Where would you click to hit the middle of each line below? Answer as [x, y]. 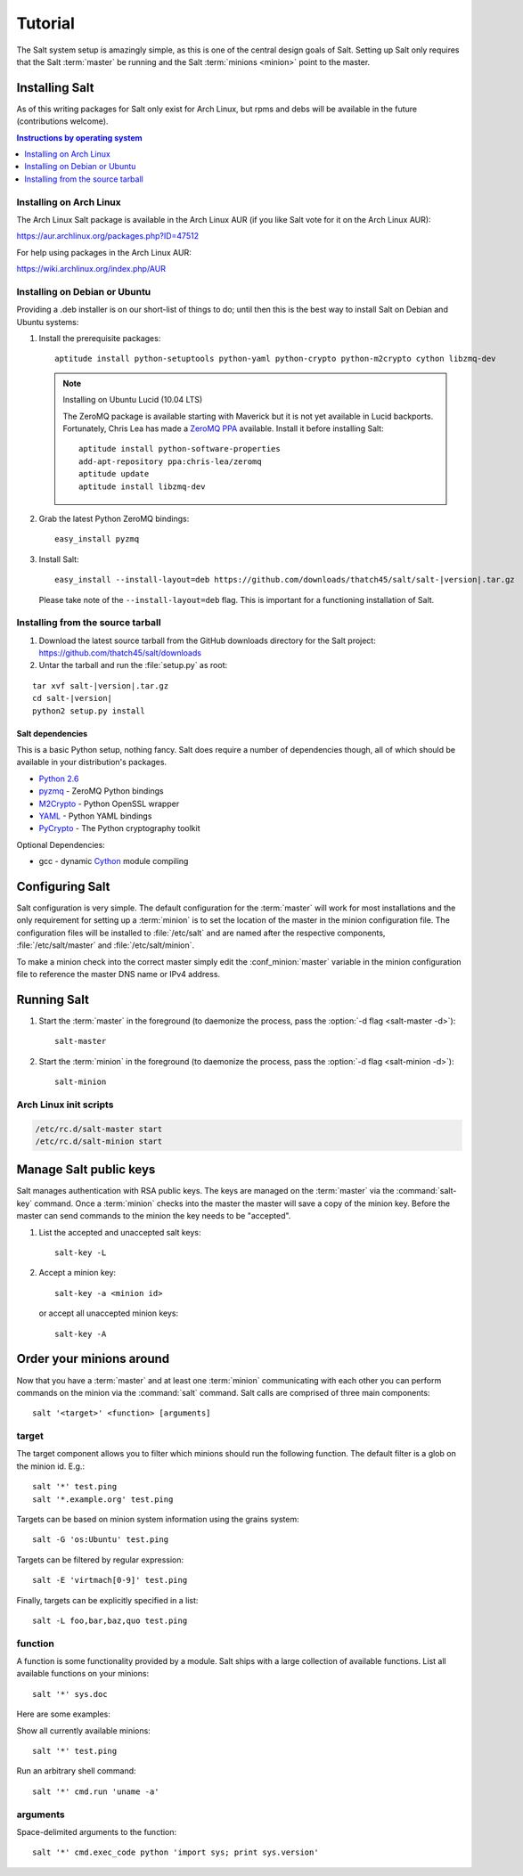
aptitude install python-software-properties [180, 449]
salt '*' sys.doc [70, 1694]
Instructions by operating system [79, 137]
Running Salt [53, 999]
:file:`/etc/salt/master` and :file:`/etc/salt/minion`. [106, 945]
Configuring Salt [63, 886]
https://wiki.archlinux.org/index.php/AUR [91, 269]
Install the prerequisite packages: [100, 338]
